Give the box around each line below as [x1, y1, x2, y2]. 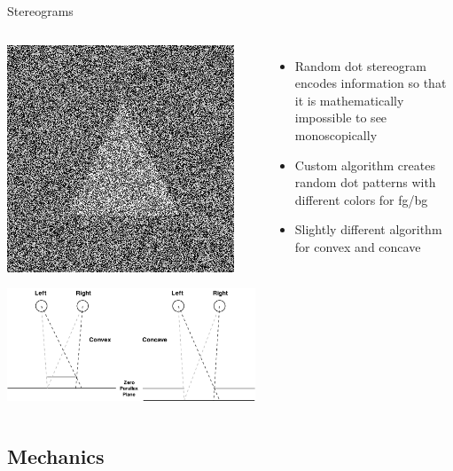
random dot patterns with [294, 173, 436, 192]
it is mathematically [294, 90, 404, 109]
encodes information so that [294, 74, 447, 92]
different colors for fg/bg [294, 190, 428, 208]
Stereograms [7, 2, 74, 20]
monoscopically [294, 125, 378, 144]
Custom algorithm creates [294, 155, 435, 174]
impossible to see [294, 108, 387, 127]
